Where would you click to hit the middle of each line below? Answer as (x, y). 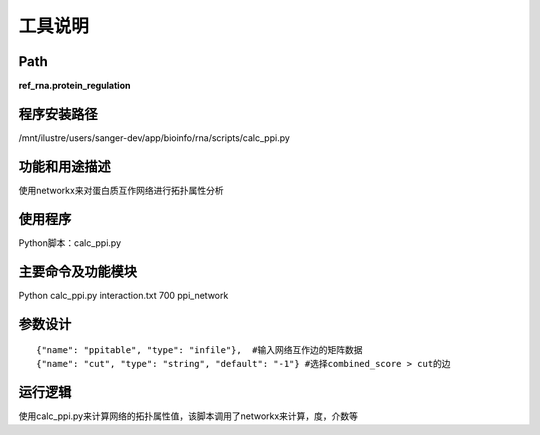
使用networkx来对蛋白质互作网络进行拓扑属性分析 (121, 190)
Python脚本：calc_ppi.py (70, 242)
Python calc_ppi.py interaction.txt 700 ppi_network (123, 295)
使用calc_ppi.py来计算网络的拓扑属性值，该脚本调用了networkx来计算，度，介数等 (188, 416)
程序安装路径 (58, 113)
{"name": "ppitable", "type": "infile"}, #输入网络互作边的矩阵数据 (200, 350)
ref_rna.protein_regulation (74, 86)
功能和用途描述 (64, 166)
